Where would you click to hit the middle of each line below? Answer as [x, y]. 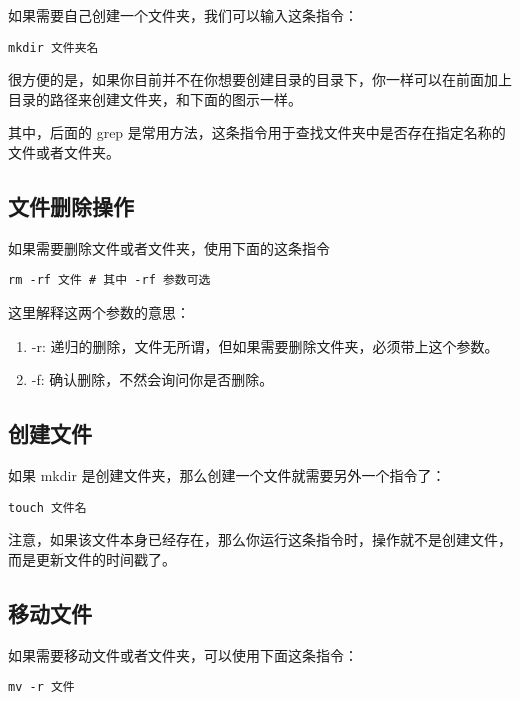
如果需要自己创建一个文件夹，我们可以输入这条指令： [183, 15]
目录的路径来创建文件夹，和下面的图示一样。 [155, 98]
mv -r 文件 [41, 687]
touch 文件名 [47, 507]
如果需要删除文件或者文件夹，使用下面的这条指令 [169, 247]
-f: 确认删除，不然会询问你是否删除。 [152, 379]
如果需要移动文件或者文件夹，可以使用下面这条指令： [183, 654]
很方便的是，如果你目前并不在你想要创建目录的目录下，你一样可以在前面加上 [260, 79]
